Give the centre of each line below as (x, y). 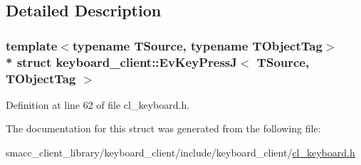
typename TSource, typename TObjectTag (197, 45)
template (32, 45)
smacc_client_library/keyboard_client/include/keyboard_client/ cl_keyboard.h (180, 153)
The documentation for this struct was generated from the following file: (163, 128)
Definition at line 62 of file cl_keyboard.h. (98, 104)
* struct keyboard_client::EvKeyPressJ (121, 62)
